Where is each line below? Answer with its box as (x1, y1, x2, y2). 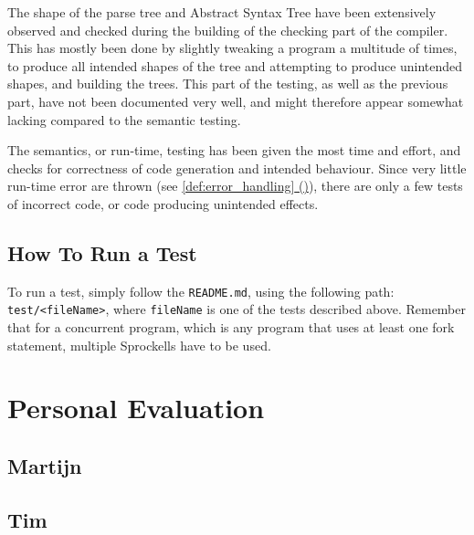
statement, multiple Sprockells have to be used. (7, 335, 271, 354)
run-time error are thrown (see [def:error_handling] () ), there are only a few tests (7, 176, 463, 195)
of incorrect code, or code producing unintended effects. (7, 194, 319, 213)
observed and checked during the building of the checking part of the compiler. (7, 20, 448, 39)
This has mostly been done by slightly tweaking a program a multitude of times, (7, 38, 458, 58)
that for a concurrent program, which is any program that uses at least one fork (7, 318, 455, 337)
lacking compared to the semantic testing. (7, 110, 241, 129)
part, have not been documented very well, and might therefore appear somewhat (7, 91, 464, 110)
